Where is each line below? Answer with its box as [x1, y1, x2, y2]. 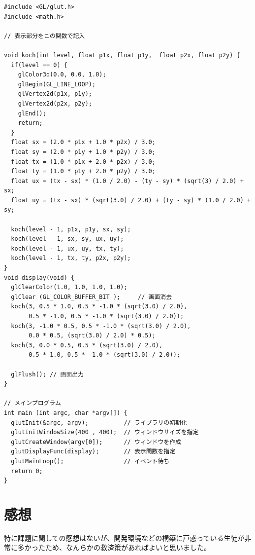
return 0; [11, 467, 43, 475]
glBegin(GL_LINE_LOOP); [18, 80, 96, 88]
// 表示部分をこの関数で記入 [4, 32, 85, 39]
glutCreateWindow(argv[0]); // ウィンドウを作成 [11, 438, 182, 445]
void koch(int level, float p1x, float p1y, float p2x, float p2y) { [4, 51, 240, 59]
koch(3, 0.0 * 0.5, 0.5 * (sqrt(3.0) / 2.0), [11, 341, 163, 349]
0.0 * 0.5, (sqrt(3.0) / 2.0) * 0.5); [29, 332, 156, 339]
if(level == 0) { [11, 61, 67, 69]
